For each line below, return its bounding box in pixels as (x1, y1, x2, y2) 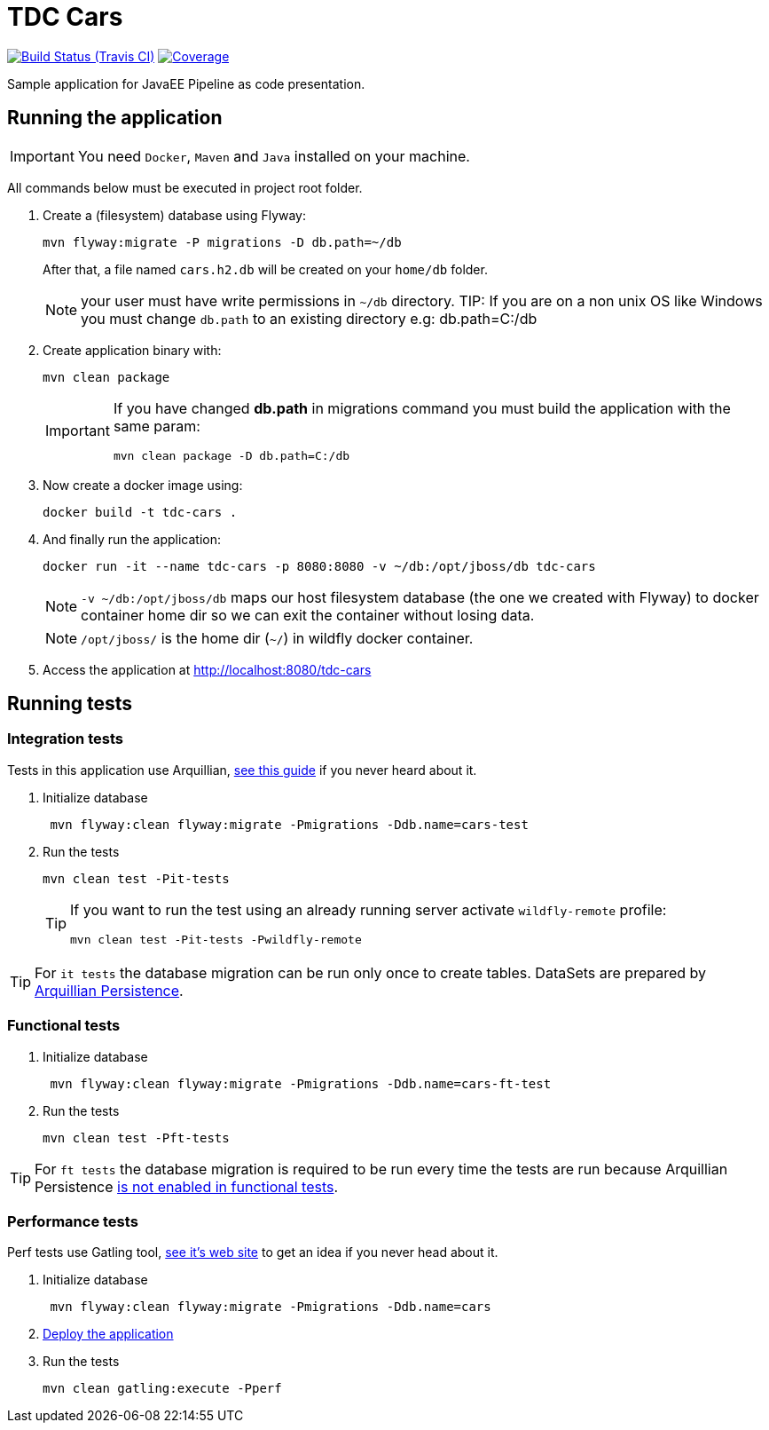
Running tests (7, 692, 133, 715)
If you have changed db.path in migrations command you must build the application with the (113, 399, 731, 417)
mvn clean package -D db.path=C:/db (113, 448, 350, 462)
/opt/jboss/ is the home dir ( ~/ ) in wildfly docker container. (81, 628, 474, 647)
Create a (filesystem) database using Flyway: (43, 207, 307, 223)
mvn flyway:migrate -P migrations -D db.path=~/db (43, 234, 402, 249)
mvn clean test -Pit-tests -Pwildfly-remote (70, 932, 362, 946)
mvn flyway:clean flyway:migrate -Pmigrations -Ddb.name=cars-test (50, 817, 529, 832)
